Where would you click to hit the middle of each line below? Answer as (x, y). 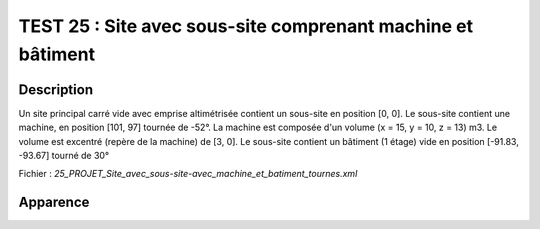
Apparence (54, 202)
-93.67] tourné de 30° (64, 156)
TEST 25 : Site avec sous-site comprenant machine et (246, 26)
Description (56, 89)
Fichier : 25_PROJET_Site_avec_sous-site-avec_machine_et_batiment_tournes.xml (188, 174)
